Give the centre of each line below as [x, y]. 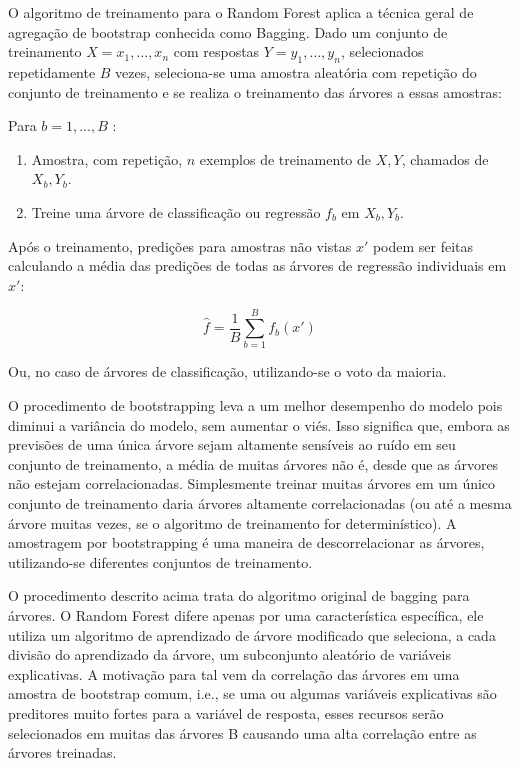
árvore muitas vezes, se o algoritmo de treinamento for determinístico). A [232, 522]
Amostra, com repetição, [107, 158]
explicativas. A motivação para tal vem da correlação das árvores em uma [234, 673]
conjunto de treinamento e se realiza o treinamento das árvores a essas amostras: [255, 91]
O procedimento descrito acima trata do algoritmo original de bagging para [239, 595]
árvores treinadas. [62, 752]
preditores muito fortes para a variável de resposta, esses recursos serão [226, 712]
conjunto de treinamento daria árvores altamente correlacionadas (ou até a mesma [260, 503]
